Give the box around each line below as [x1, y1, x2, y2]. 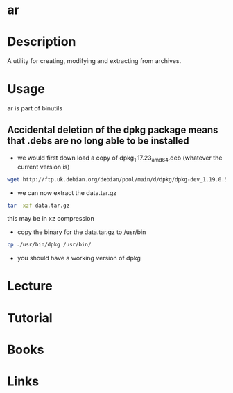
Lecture [7, 278, 53, 294]
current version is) [17, 162, 70, 171]
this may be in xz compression [7, 215, 95, 223]
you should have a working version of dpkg [17, 254, 141, 262]
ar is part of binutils [7, 104, 63, 112]
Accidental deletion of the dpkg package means [7, 124, 218, 136]
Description [7, 34, 76, 50]
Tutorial [7, 310, 53, 326]
